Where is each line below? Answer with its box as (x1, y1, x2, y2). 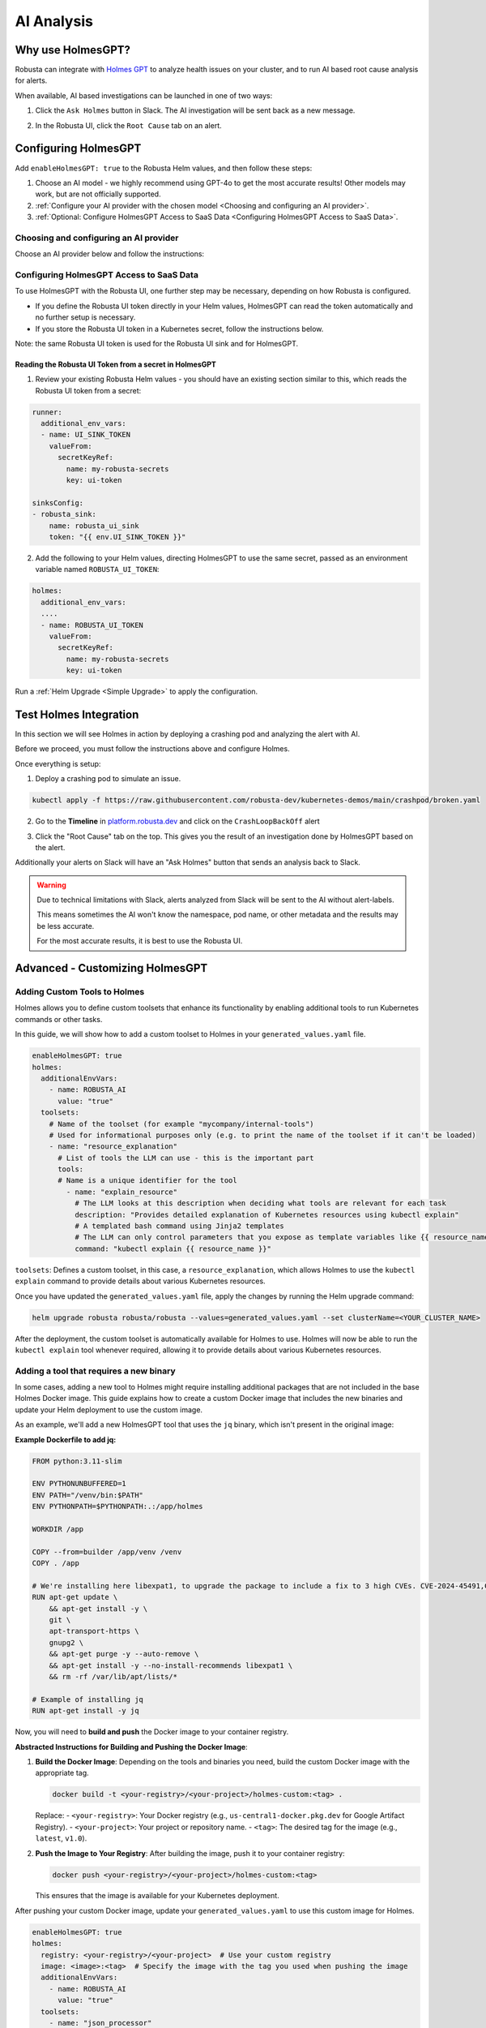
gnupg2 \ (49, 1638, 84, 1647)
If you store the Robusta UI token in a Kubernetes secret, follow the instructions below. (35, 324, 324, 333)
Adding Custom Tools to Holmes (15, 986, 145, 998)
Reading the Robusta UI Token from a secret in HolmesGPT (15, 359, 216, 369)
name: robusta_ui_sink (49, 521, 139, 531)
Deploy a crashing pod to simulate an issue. (35, 774, 181, 784)
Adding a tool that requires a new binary (15, 1365, 176, 1377)
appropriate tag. (35, 1768, 89, 1778)
